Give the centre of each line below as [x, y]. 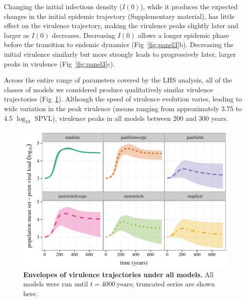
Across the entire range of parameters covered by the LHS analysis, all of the [118, 80]
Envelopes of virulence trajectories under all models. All [118, 274]
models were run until [56, 284]
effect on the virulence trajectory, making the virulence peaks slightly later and [121, 25]
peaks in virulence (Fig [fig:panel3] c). [60, 63]
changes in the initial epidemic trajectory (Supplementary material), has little [119, 16]
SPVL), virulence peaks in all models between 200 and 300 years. [131, 118]
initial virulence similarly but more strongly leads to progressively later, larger [120, 54]
